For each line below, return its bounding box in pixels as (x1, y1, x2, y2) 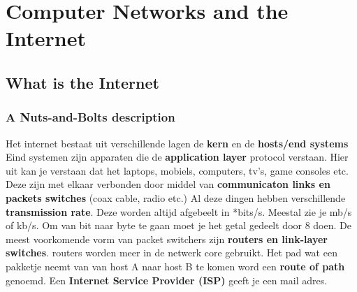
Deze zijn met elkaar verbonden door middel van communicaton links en (6, 177, 330, 191)
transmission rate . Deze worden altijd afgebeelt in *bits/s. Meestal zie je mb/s (6, 204, 352, 219)
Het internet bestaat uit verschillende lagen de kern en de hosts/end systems (6, 136, 349, 150)
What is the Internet (6, 71, 159, 93)
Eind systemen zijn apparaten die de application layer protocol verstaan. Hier (6, 149, 349, 164)
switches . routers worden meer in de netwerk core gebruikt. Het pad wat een (6, 245, 337, 260)
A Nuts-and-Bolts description (6, 108, 175, 126)
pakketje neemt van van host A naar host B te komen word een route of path (6, 258, 345, 273)
